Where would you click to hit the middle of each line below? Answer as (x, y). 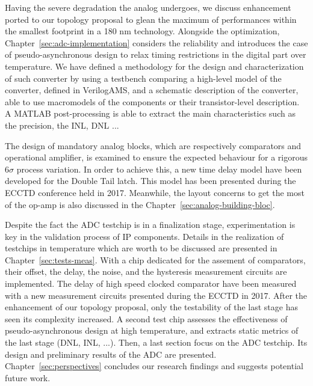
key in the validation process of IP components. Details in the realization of (144, 236)
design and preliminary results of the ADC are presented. (111, 354)
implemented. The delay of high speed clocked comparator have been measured (151, 283)
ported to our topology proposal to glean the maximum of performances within (151, 19)
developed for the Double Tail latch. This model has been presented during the (150, 181)
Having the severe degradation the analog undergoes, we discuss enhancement (148, 7)
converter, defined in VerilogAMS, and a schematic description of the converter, (152, 90)
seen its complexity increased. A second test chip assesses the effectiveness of (146, 318)
